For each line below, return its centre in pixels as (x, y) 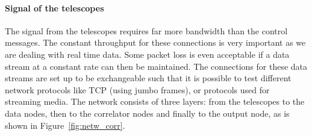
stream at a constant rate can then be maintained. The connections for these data (156, 66)
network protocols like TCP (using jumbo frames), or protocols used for (137, 89)
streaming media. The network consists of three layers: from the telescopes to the (155, 101)
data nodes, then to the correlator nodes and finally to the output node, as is (147, 113)
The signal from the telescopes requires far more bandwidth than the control (146, 30)
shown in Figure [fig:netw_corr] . (65, 125)
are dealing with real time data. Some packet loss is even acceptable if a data (147, 54)
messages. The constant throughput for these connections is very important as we (155, 42)
